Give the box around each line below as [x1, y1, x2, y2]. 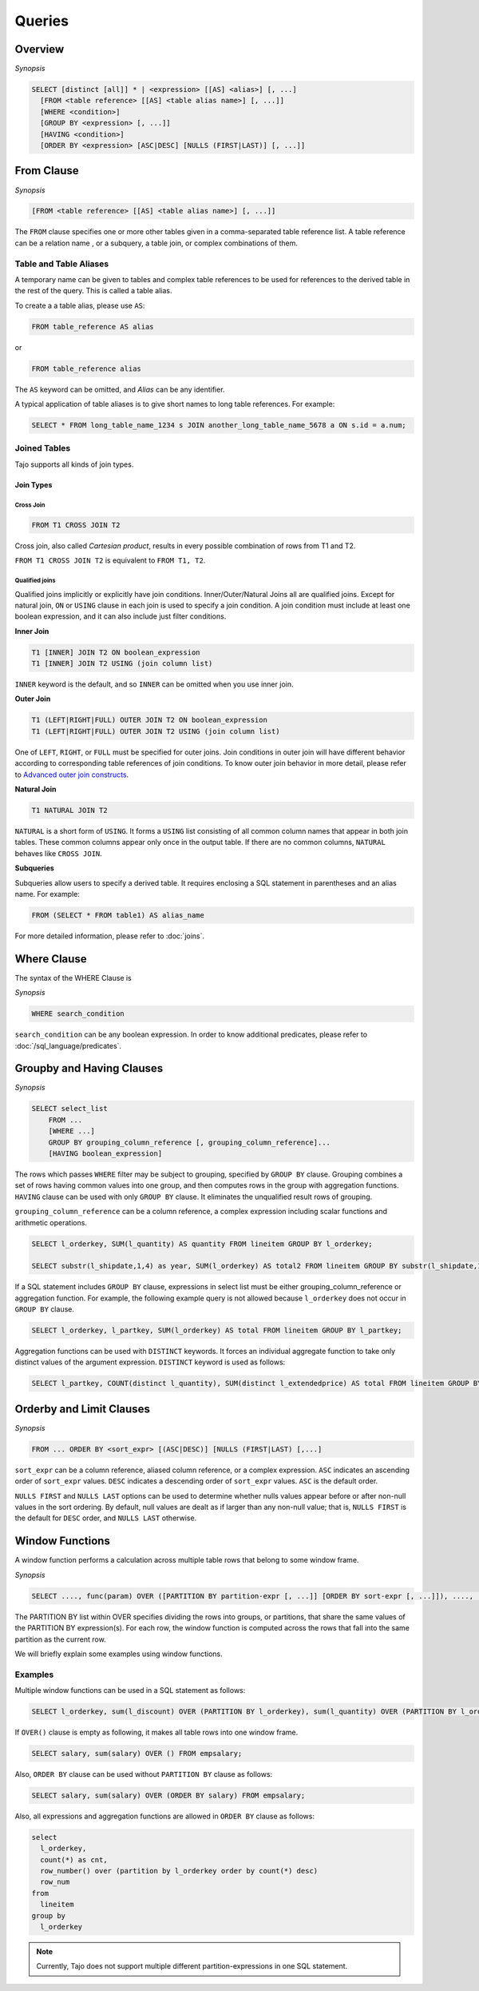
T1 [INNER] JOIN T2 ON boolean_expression [31, 647, 200, 657]
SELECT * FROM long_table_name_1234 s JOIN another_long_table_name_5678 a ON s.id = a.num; [31, 420, 406, 430]
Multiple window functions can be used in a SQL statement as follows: [14, 1686, 246, 1695]
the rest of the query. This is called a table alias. [14, 286, 172, 296]
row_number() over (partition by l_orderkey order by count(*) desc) [40, 1866, 319, 1876]
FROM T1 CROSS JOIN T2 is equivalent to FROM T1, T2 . [14, 555, 206, 565]
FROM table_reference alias [31, 364, 141, 373]
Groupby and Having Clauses [14, 1061, 164, 1075]
